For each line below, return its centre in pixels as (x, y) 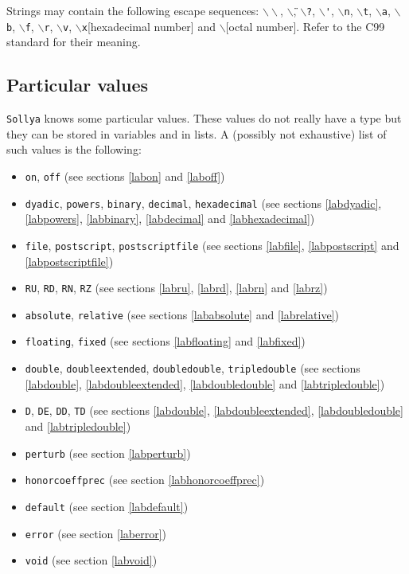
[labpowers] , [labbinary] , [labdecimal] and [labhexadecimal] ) (170, 219)
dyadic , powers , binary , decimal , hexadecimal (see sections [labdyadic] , (203, 203)
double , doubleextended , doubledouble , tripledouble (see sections (193, 368)
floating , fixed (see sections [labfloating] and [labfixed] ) (165, 341)
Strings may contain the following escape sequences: (133, 10)
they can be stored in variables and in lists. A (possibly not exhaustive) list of (197, 133)
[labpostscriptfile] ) (69, 261)
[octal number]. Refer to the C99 (305, 26)
